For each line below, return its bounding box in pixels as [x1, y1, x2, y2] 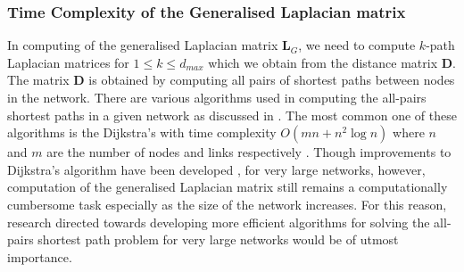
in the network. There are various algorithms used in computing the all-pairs [7, 88, 427, 106]
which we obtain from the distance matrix [208, 53, 438, 71]
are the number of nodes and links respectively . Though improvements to [46, 143, 452, 161]
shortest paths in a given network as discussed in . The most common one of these [7, 105, 457, 124]
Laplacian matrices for [7, 53, 129, 71]
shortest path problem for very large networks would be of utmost [37, 230, 399, 249]
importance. [7, 247, 72, 266]
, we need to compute [298, 36, 416, 54]
